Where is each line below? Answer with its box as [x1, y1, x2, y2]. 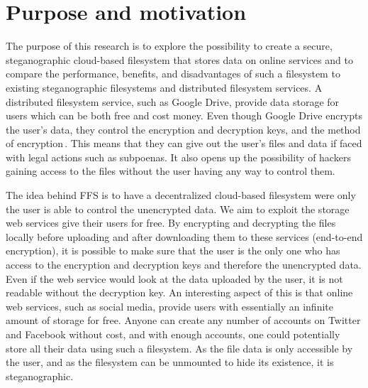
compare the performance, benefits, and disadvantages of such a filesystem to [6, 66, 340, 81]
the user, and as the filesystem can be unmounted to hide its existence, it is [6, 355, 334, 370]
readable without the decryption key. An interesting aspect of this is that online [6, 285, 353, 300]
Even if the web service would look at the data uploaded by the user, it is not [6, 271, 343, 286]
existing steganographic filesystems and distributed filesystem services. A [6, 80, 323, 95]
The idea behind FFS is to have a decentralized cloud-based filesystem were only [6, 188, 356, 203]
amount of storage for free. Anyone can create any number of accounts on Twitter [6, 313, 361, 328]
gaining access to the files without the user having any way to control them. [6, 163, 335, 178]
